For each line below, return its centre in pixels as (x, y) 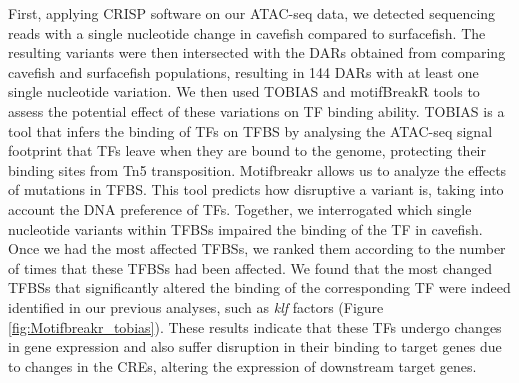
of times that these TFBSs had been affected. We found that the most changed (250, 267)
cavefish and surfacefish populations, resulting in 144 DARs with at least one (243, 71)
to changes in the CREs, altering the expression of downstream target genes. (242, 365)
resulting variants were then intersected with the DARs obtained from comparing (257, 52)
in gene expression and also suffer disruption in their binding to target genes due (255, 346)
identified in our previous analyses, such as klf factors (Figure (196, 306)
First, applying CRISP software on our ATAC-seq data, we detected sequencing (252, 13)
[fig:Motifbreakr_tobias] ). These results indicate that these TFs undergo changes (255, 326)
